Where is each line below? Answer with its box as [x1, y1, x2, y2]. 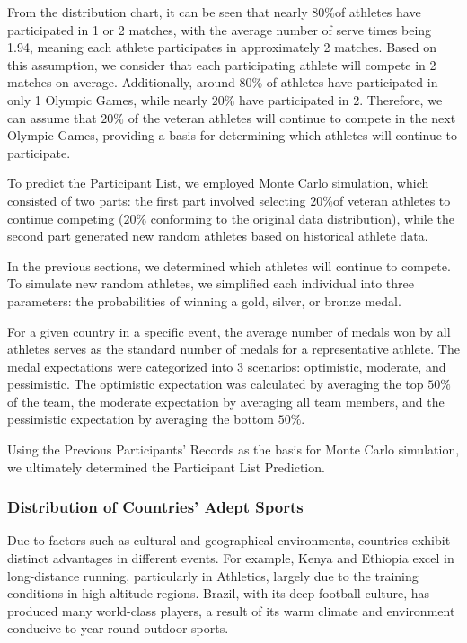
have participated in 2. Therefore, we [239, 90, 443, 109]
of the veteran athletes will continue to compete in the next [128, 108, 456, 127]
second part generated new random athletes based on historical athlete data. [7, 226, 428, 245]
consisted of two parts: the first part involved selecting [7, 190, 306, 209]
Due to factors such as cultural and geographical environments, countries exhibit [7, 531, 451, 550]
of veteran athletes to [332, 190, 451, 209]
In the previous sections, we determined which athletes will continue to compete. [7, 256, 451, 275]
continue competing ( [7, 208, 124, 227]
